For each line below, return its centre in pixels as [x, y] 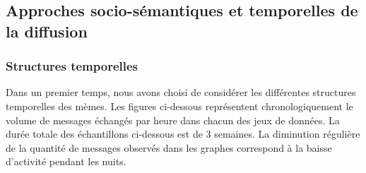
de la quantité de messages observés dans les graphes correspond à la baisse [169, 147]
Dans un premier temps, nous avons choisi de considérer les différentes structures [181, 92]
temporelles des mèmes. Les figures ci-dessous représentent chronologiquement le [179, 106]
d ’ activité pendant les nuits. [66, 161]
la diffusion [47, 31]
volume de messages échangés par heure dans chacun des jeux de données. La [173, 120]
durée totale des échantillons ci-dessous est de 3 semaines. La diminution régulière [183, 134]
